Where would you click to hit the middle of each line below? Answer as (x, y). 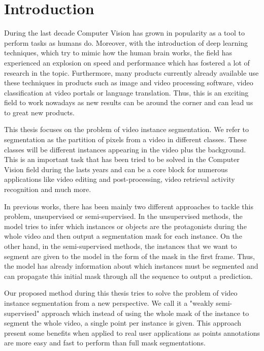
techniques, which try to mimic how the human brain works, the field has (118, 53)
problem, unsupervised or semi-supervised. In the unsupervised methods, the (123, 216)
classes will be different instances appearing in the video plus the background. (125, 149)
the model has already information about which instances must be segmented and (131, 266)
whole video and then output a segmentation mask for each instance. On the (123, 236)
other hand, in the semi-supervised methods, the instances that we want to (121, 246)
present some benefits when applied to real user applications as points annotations (132, 332)
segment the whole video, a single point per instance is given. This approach (123, 323)
